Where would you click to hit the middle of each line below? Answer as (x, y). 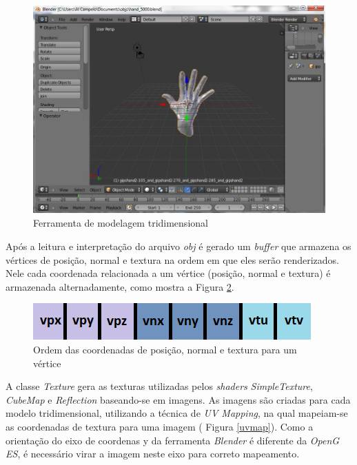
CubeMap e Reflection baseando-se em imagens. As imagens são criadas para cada (178, 399)
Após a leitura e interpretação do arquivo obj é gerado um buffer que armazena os (178, 246)
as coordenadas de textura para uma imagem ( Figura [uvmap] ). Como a (160, 426)
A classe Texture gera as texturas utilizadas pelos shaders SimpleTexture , (159, 386)
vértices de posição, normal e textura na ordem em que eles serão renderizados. (172, 259)
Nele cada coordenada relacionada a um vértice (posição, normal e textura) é (168, 273)
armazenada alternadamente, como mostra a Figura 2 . (120, 286)
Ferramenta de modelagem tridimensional (121, 223)
